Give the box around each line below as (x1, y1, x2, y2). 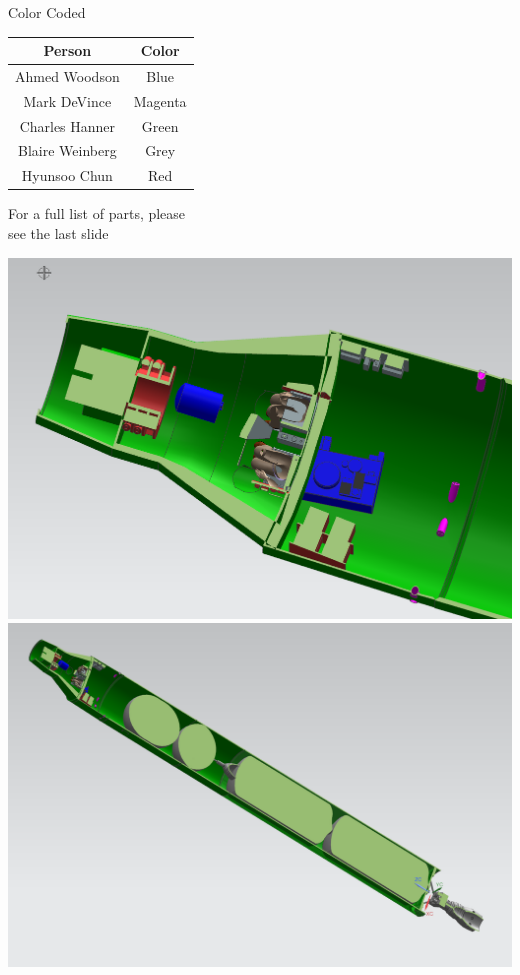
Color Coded (8, 2, 86, 22)
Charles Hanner (19, 115, 116, 136)
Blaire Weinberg (18, 140, 117, 161)
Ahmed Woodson (15, 65, 120, 86)
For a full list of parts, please (8, 203, 186, 224)
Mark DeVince (23, 90, 112, 111)
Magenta (133, 90, 187, 111)
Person (43, 40, 92, 61)
